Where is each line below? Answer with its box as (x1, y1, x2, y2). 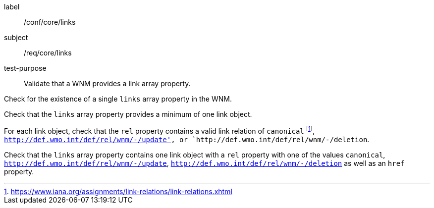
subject (4, 33, 28, 42)
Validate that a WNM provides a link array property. (24, 79, 191, 88)
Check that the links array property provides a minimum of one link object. (4, 110, 252, 118)
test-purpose (4, 64, 47, 72)
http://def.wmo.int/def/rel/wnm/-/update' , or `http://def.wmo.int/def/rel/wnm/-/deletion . (4, 135, 370, 144)
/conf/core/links (24, 18, 76, 26)
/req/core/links (24, 49, 72, 57)
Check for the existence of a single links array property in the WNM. (4, 95, 232, 103)
